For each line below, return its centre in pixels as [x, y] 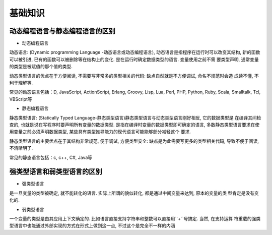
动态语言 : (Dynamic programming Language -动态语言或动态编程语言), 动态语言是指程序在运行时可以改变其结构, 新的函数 [135, 52]
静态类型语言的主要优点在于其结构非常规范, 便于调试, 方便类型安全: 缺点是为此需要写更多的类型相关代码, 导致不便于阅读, [134, 141]
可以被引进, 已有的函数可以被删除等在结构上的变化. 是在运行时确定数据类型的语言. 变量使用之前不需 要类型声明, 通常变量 [134, 59]
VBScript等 [21, 99]
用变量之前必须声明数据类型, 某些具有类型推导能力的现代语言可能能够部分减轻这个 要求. [100, 132]
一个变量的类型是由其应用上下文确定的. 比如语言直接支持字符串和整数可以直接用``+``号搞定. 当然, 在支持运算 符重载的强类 [135, 219]
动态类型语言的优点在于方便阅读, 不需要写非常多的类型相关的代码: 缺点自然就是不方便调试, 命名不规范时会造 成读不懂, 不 [134, 76]
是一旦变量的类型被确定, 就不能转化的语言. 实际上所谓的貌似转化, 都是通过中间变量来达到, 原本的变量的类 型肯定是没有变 [134, 193]
